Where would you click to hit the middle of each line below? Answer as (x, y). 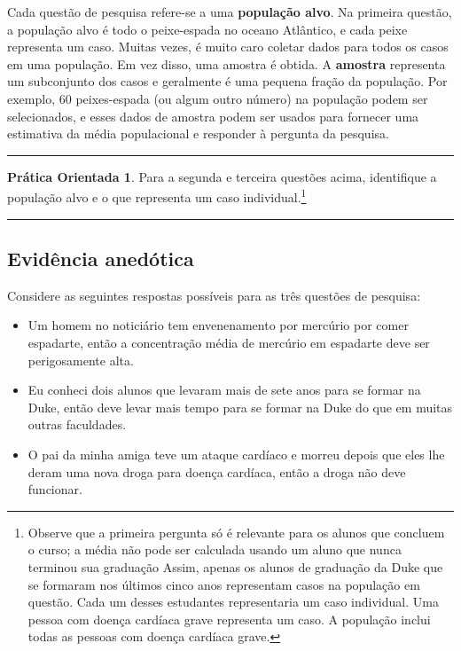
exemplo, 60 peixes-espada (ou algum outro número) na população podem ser (218, 98)
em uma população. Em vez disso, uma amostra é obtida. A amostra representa (227, 63)
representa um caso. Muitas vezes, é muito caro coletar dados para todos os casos (228, 47)
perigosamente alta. (81, 360)
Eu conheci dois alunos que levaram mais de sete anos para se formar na (224, 390)
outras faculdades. (77, 424)
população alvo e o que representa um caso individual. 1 (157, 196)
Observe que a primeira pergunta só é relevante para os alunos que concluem (236, 532)
